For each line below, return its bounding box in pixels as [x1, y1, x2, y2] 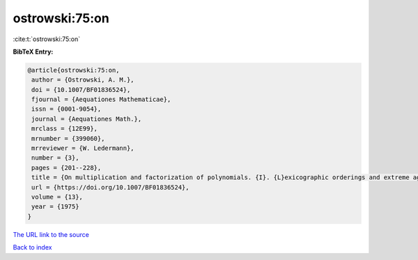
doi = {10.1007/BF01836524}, [31, 86, 131, 93]
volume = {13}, [31, 193, 84, 201]
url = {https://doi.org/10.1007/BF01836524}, [31, 183, 189, 191]
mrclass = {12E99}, [31, 125, 98, 132]
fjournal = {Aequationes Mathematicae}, [31, 95, 171, 104]
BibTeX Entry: [13, 47, 54, 56]
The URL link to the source [13, 230, 90, 238]
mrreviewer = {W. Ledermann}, [31, 144, 135, 153]
